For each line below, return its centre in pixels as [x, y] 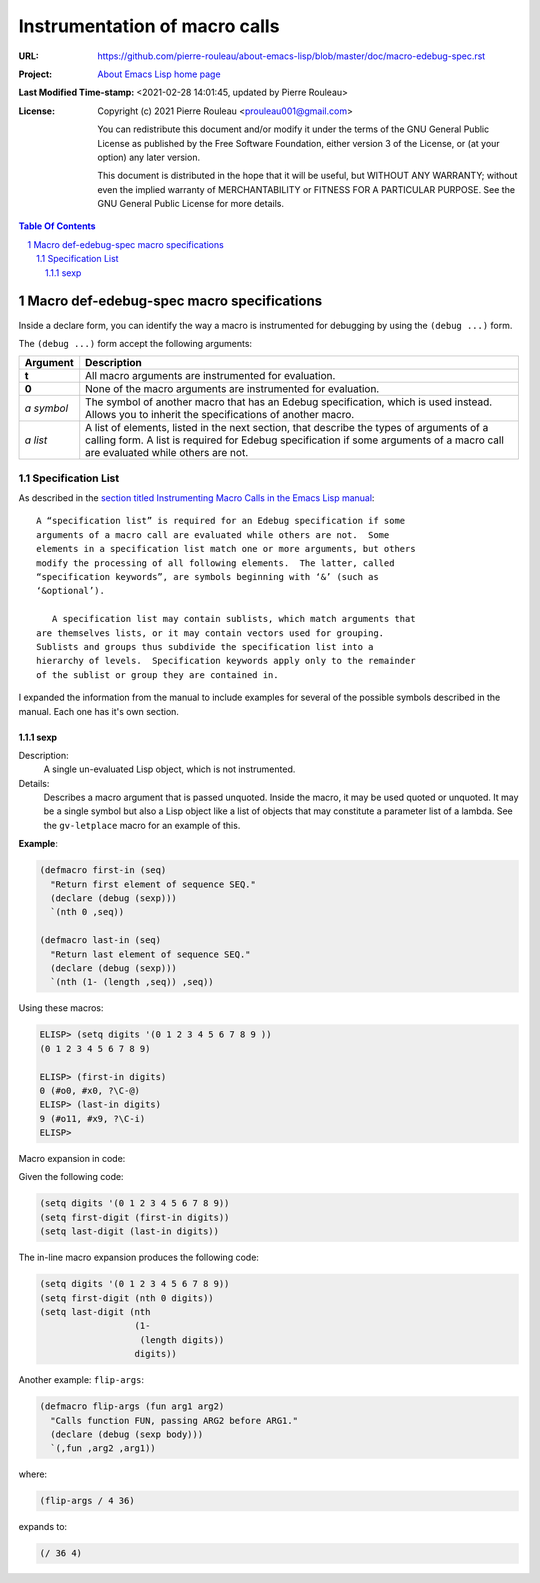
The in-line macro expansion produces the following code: [139, 1257]
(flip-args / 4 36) [87, 1501]
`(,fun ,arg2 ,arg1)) [103, 1448]
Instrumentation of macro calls [149, 26]
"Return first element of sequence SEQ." [153, 884]
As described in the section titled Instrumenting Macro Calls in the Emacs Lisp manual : [196, 498]
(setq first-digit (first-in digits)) [134, 1217]
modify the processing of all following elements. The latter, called [215, 563]
